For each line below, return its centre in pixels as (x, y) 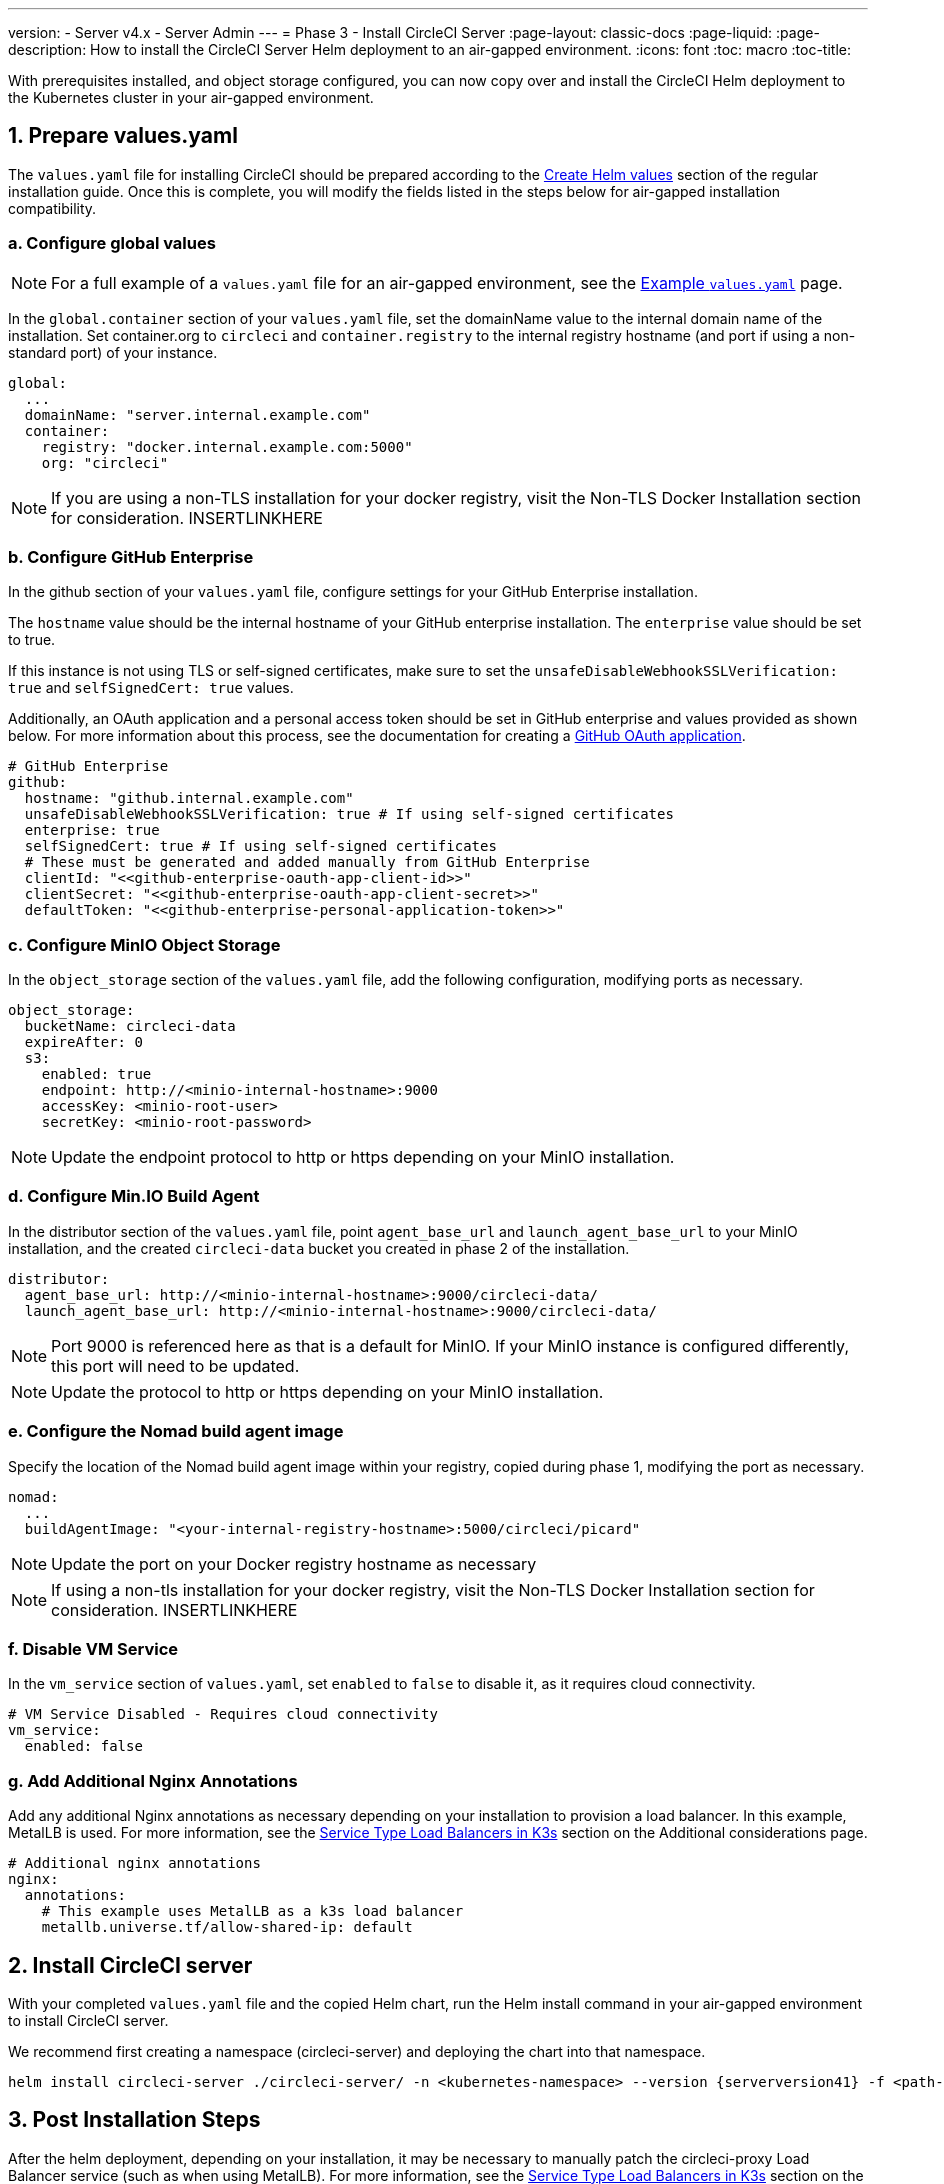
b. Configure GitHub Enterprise (131, 556)
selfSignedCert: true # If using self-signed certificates (260, 846)
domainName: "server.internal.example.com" (197, 414)
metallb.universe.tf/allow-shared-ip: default (227, 1927)
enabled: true (96, 1074)
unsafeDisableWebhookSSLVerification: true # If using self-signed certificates (349, 814)
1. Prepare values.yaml (123, 136)
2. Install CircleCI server (130, 1965)
